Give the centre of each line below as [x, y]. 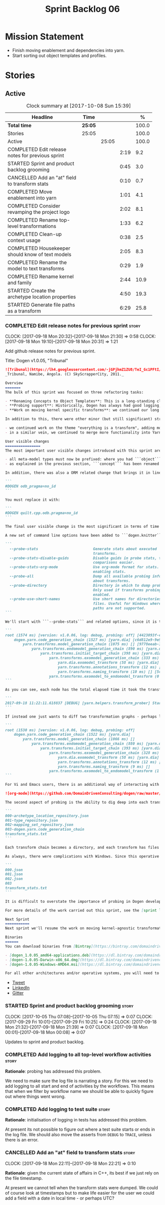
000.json [14, 870]
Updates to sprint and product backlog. [45, 1042]
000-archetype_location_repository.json [47, 816]
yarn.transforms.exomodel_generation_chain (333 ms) [104, 658]
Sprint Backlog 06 [82, 9]
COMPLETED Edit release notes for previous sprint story [73, 325]
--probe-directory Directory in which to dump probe [86, 585]
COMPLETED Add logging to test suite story [58, 1109]
